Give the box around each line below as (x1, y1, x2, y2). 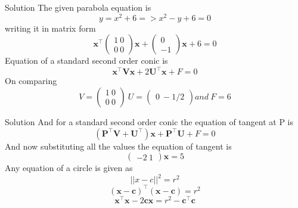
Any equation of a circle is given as (5, 162, 133, 174)
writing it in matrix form (5, 21, 96, 34)
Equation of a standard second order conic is (5, 54, 168, 67)
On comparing (5, 74, 57, 87)
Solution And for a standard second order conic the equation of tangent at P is (5, 115, 294, 128)
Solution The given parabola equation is (5, 1, 151, 13)
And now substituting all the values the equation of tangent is (5, 139, 232, 152)
